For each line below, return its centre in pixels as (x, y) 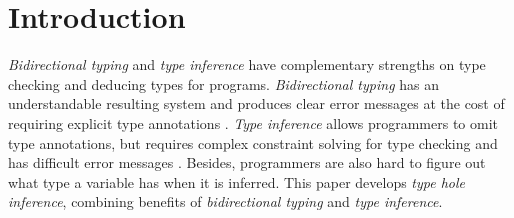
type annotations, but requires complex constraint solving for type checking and (253, 142)
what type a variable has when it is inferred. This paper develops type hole (237, 181)
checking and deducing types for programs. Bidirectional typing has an (223, 83)
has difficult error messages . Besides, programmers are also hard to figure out (247, 162)
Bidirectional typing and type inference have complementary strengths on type (247, 64)
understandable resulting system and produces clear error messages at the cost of (256, 103)
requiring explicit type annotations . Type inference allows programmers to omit (253, 122)
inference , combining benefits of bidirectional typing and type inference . (225, 201)
